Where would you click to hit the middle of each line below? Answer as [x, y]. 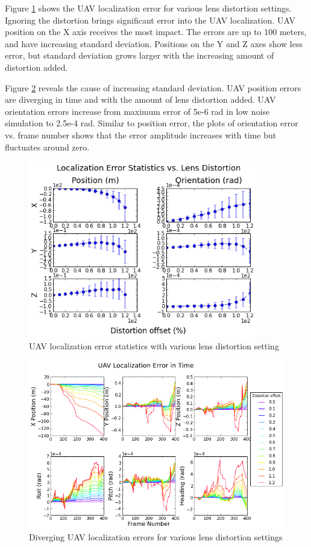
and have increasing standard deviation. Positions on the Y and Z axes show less [154, 43]
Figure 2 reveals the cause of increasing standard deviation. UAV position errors [153, 87]
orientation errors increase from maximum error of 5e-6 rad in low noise [137, 111]
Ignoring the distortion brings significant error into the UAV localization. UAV [150, 20]
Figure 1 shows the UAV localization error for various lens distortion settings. [148, 8]
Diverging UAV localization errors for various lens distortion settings [156, 536]
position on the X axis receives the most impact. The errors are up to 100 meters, [156, 32]
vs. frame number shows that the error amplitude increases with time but [141, 134]
